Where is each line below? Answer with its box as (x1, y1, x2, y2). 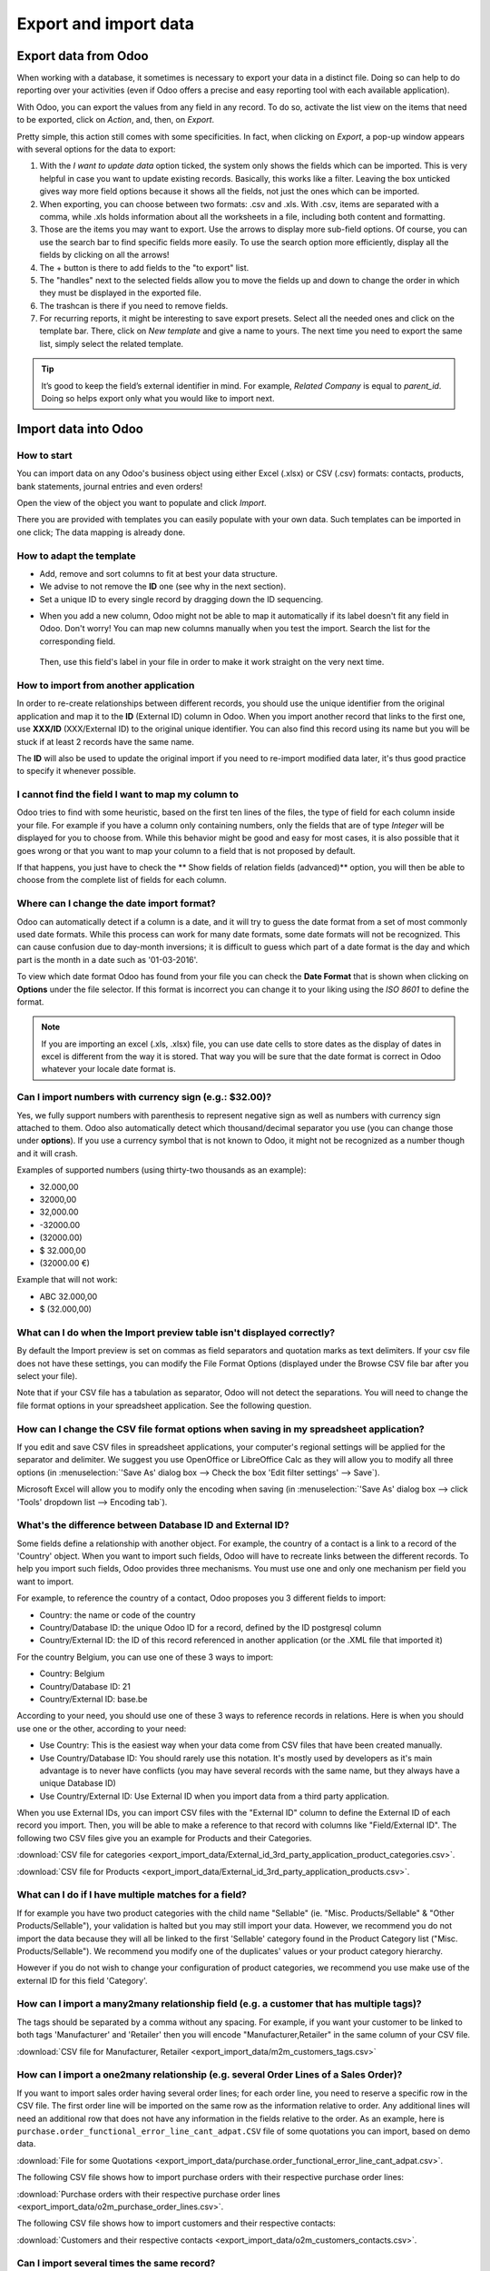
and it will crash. (16, 1147, 78, 1158)
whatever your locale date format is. (41, 1064, 176, 1075)
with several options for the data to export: (16, 144, 176, 154)
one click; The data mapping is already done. (16, 527, 186, 538)
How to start (16, 449, 73, 461)
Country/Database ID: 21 (39, 1681, 131, 1691)
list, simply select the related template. (39, 338, 184, 349)
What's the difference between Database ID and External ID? (16, 1519, 289, 1532)
